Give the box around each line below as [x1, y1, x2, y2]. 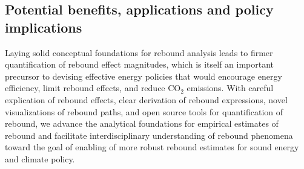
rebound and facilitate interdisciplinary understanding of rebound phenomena [5, 129, 293, 141]
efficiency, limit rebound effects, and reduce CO [5, 81, 181, 94]
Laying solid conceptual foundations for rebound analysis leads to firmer [5, 46, 273, 59]
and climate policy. [5, 152, 75, 165]
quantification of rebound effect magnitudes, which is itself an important [5, 58, 274, 71]
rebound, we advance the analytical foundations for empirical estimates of [5, 117, 279, 130]
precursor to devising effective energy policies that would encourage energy [5, 69, 282, 82]
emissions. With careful [187, 81, 274, 94]
